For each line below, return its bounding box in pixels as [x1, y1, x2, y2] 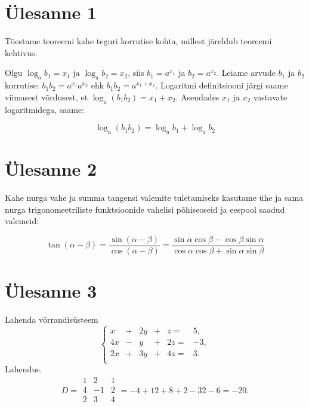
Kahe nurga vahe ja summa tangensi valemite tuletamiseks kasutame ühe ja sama [5, 191, 304, 204]
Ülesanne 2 [5, 157, 97, 181]
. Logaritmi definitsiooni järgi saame [155, 79, 288, 91]
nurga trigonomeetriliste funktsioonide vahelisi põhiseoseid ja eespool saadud [5, 203, 285, 215]
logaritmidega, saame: [5, 103, 85, 115]
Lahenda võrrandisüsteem [5, 313, 98, 325]
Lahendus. [5, 363, 42, 375]
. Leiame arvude [217, 66, 276, 79]
